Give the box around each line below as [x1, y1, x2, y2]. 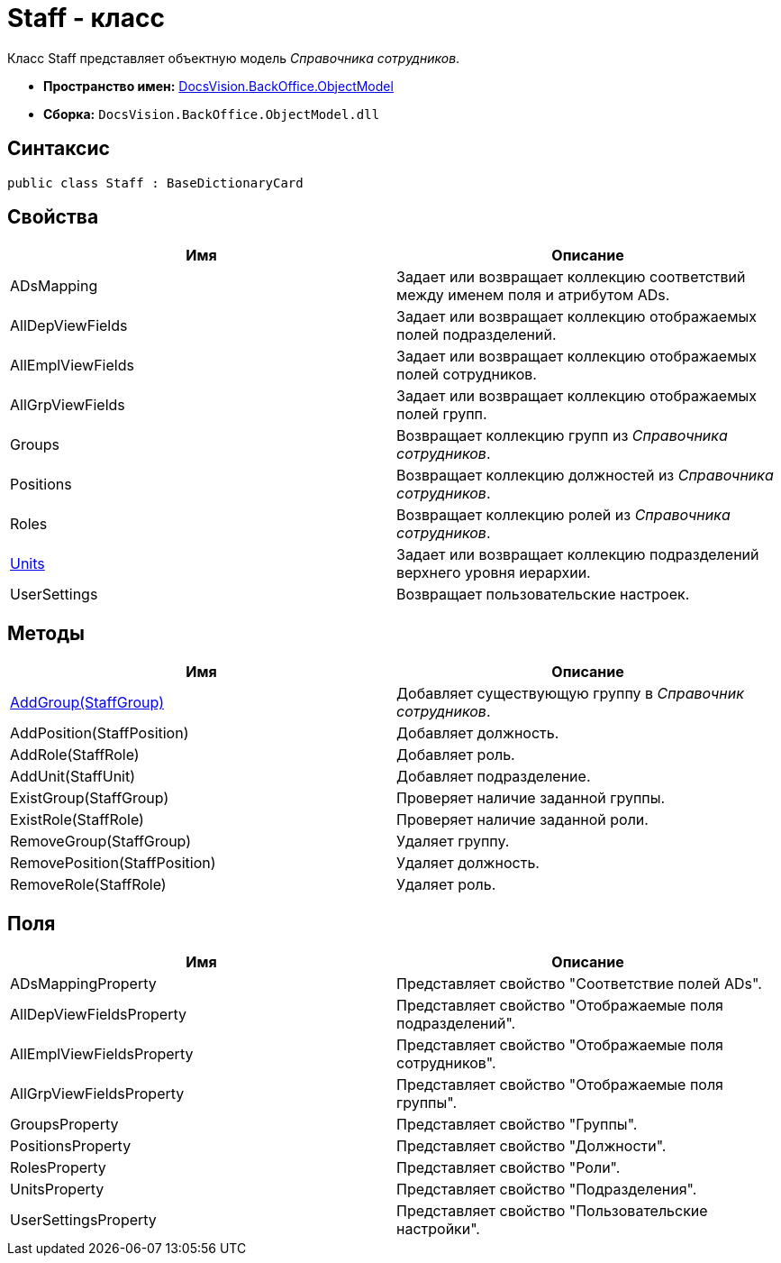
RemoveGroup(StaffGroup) [10, 832, 192, 851]
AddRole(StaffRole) [10, 746, 140, 764]
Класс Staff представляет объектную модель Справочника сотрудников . [7, 50, 460, 66]
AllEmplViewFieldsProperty [10, 1045, 194, 1064]
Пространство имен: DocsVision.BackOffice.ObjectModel [43, 78, 394, 94]
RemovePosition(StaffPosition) [10, 854, 216, 873]
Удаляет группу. [396, 832, 510, 851]
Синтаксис [7, 137, 110, 160]
